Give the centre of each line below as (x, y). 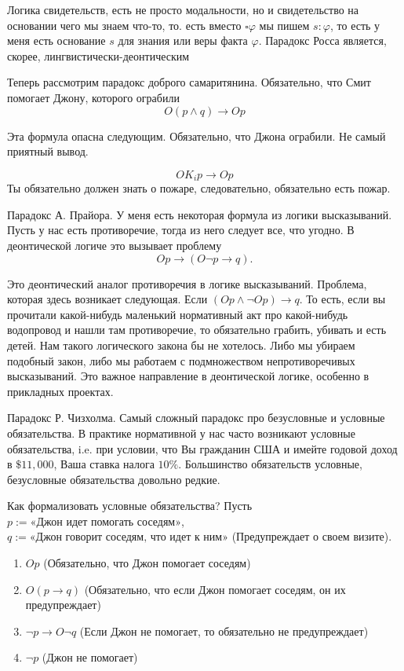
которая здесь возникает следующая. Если (107, 299)
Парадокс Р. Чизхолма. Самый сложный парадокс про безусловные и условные (196, 418)
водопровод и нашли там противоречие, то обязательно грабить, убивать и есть (197, 330)
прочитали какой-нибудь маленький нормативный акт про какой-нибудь (178, 314)
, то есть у (355, 25)
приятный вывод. (48, 151)
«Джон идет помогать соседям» (106, 522)
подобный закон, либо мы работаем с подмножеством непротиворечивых (181, 360)
